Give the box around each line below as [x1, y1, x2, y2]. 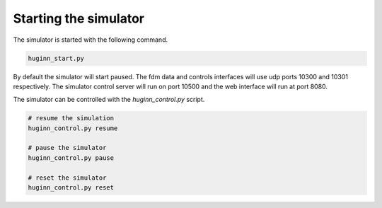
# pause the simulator [28, 144, 107, 152]
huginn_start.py [28, 54, 85, 62]
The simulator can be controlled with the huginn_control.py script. [13, 96, 205, 104]
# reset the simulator [28, 173, 107, 182]
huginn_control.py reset [28, 184, 115, 192]
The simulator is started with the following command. [13, 35, 168, 44]
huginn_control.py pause [28, 154, 115, 162]
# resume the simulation [28, 114, 115, 122]
